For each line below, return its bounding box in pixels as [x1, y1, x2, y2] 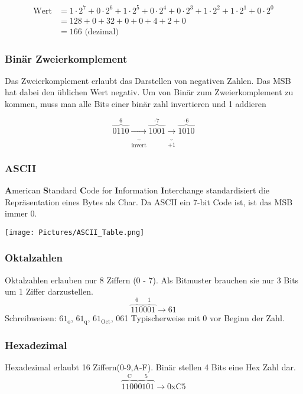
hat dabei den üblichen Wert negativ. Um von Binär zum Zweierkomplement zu [5, 86, 294, 98]
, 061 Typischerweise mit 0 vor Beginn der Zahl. [110, 312, 285, 324]
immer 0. [5, 207, 37, 219]
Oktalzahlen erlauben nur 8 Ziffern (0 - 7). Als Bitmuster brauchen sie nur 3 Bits [5, 273, 299, 286]
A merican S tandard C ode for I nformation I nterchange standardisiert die [5, 183, 269, 196]
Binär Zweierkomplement [5, 51, 128, 66]
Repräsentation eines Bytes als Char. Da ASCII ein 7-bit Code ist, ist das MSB [5, 195, 293, 208]
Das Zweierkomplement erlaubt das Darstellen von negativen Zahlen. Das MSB [5, 74, 291, 86]
